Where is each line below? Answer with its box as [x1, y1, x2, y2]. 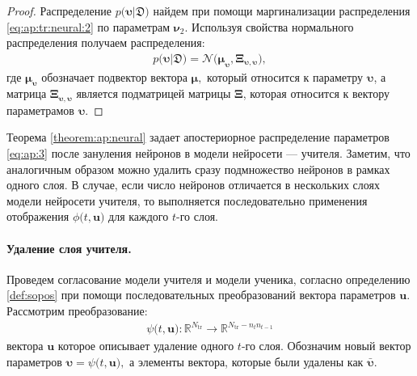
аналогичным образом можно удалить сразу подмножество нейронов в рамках [6, 160, 390, 177]
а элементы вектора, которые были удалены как [129, 353, 364, 370]
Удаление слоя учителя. [6, 239, 132, 256]
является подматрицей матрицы [76, 85, 231, 102]
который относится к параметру [207, 68, 364, 85]
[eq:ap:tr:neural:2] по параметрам [6, 18, 171, 35]
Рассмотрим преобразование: [6, 302, 148, 319]
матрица [6, 85, 47, 102]
